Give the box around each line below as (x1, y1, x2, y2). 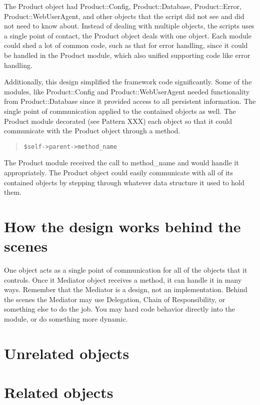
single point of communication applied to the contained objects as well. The (4, 105, 236, 116)
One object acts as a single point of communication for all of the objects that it (4, 265, 247, 275)
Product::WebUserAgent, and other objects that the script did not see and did (4, 10, 244, 21)
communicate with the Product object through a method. (4, 125, 180, 136)
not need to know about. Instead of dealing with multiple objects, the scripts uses (4, 20, 254, 31)
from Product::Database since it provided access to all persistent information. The (4, 96, 256, 106)
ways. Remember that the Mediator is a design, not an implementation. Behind (4, 284, 247, 295)
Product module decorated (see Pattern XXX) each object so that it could (4, 115, 232, 126)
